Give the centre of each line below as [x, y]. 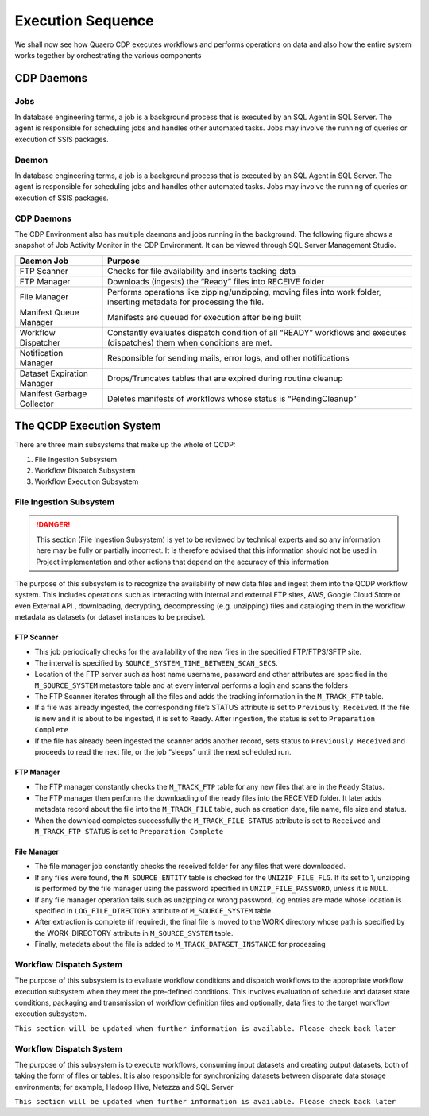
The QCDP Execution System [88, 426]
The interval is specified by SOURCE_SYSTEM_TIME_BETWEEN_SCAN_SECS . [156, 662]
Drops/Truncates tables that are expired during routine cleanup [225, 378]
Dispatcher [40, 342]
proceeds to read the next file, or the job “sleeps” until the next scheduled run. [163, 752]
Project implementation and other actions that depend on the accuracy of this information [183, 562]
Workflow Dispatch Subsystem [85, 471]
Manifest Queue [49, 312]
